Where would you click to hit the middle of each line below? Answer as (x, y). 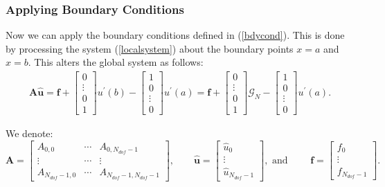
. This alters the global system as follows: (116, 62)
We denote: (29, 133)
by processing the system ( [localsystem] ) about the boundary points (150, 48)
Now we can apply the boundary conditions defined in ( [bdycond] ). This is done (175, 35)
